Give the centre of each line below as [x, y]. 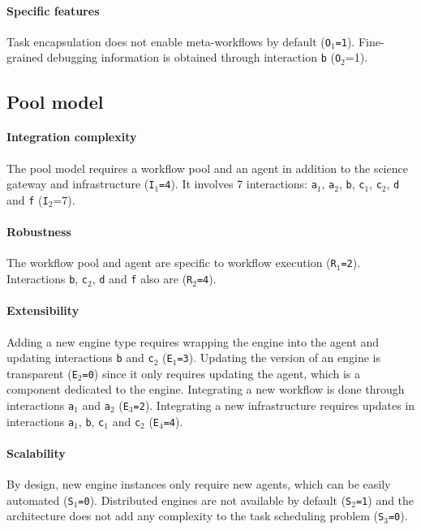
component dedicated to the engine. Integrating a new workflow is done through [206, 389]
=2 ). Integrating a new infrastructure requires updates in [274, 405]
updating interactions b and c [80, 358]
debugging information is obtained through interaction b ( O [194, 57]
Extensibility [43, 310]
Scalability [36, 452]
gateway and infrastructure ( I [81, 184]
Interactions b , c [47, 279]
